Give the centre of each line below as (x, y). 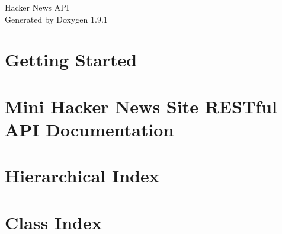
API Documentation (89, 129)
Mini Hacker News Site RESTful (141, 106)
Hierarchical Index (82, 176)
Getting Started (71, 60)
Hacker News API (37, 7)
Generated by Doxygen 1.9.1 (56, 19)
